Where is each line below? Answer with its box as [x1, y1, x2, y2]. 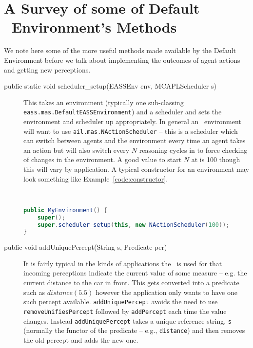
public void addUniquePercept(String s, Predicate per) [4, 242, 167, 252]
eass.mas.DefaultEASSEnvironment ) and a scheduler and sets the [23, 107, 222, 117]
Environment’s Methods [12, 17, 177, 37]
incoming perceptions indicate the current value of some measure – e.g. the [23, 268, 247, 278]
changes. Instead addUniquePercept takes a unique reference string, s [23, 315, 232, 326]
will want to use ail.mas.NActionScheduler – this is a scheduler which [23, 126, 238, 136]
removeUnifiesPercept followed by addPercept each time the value [23, 306, 227, 316]
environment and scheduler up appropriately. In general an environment [23, 116, 241, 126]
